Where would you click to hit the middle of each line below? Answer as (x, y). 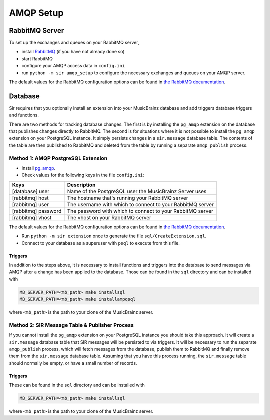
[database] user (31, 191)
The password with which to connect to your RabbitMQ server (140, 211)
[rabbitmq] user (31, 204)
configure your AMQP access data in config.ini (73, 66)
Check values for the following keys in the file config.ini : (83, 175)
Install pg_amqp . (39, 168)
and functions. (24, 115)
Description (81, 185)
